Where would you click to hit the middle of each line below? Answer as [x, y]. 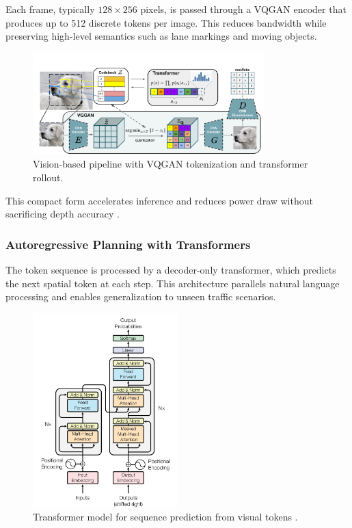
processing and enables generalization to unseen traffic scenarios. [141, 296]
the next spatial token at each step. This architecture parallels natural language [173, 283]
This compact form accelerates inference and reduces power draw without [159, 200]
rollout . [48, 177]
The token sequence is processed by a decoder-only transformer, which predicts [171, 270]
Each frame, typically [50, 9]
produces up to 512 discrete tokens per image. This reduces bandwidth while [166, 22]
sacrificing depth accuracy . [63, 214]
